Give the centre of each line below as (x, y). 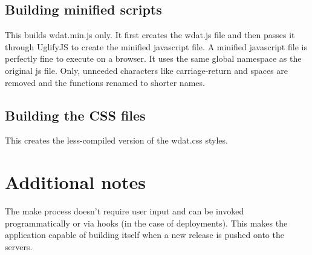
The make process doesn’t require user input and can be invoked (125, 211)
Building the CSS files (75, 115)
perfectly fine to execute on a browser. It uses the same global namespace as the (153, 58)
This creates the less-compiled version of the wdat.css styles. (116, 140)
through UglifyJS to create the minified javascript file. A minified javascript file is (156, 46)
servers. (19, 246)
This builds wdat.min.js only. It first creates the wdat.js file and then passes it (150, 35)
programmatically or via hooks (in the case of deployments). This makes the (146, 223)
